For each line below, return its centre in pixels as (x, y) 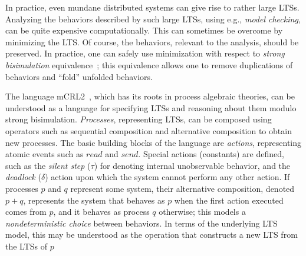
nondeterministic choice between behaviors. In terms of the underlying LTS (142, 223)
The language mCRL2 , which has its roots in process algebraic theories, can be (150, 96)
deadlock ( (23, 177)
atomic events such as (45, 154)
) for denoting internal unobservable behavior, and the (192, 165)
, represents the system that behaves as (94, 200)
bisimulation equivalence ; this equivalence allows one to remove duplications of (149, 64)
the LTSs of (27, 246)
